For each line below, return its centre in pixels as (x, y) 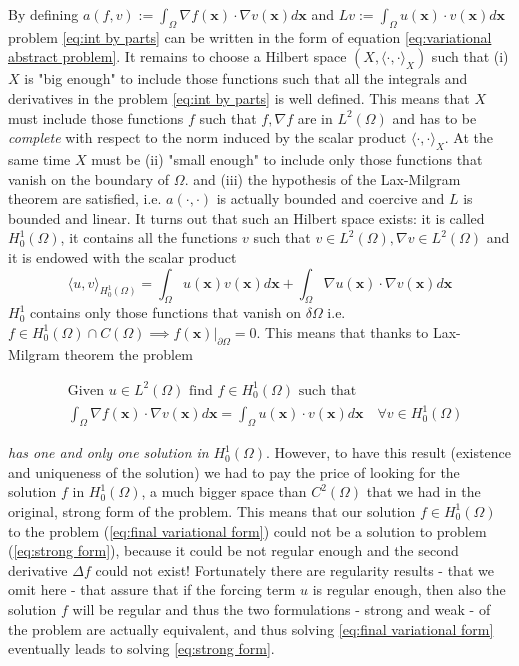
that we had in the (423, 491)
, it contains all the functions (149, 237)
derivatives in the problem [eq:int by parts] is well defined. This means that (239, 97)
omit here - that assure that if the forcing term (152, 589)
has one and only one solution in (108, 452)
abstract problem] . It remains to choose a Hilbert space (177, 56)
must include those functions (96, 117)
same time (39, 158)
